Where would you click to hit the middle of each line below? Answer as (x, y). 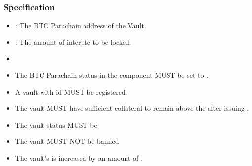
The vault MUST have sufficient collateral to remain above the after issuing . (132, 108)
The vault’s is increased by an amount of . (79, 157)
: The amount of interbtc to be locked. (73, 42)
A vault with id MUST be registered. (71, 91)
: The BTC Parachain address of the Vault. (81, 25)
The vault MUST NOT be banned (67, 141)
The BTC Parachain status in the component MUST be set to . (112, 75)
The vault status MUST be (56, 124)
